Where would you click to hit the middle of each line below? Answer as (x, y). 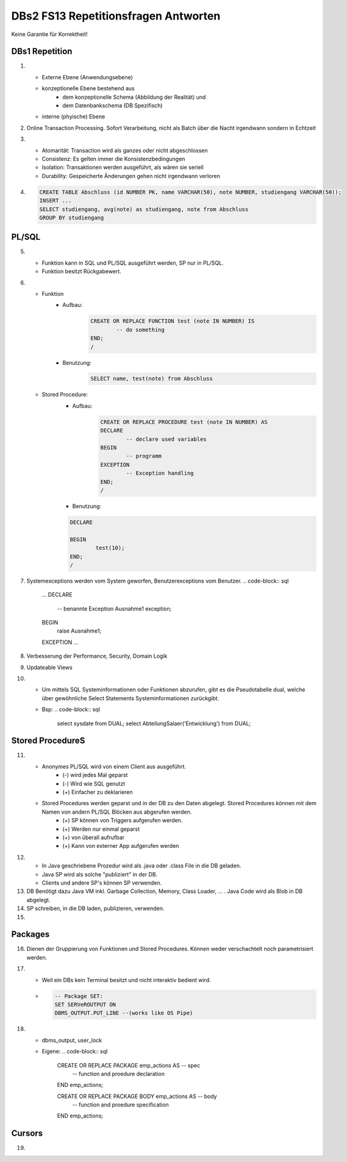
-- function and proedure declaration (118, 1074)
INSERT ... (55, 201)
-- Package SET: (79, 996)
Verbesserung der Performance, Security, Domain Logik (97, 656)
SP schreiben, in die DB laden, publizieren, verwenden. (95, 908)
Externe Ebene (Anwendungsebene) (88, 77)
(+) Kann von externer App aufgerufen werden (121, 846)
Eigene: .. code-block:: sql (75, 1052)
